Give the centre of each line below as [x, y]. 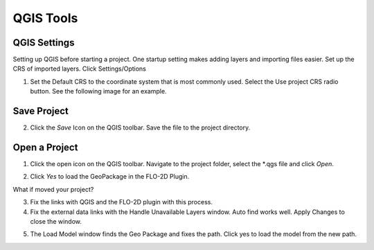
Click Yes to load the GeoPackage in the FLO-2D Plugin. [110, 177]
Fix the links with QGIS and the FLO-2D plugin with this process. [121, 202]
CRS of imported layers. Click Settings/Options [80, 69]
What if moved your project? [53, 189]
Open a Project [45, 147]
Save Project [41, 111]
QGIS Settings [44, 43]
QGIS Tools [45, 18]
